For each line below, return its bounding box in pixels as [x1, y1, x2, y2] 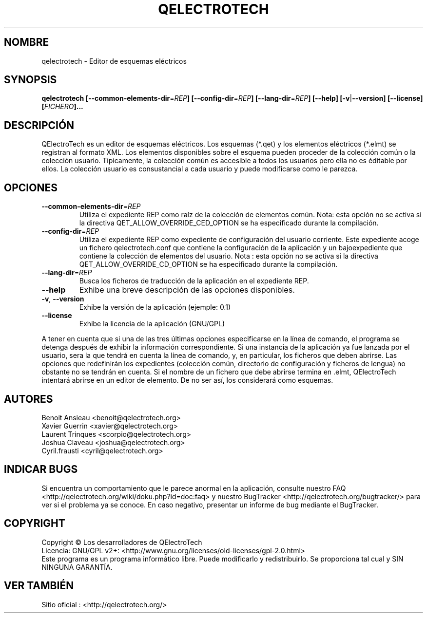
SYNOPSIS [4, 74, 57, 86]
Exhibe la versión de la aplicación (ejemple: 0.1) [79, 303, 231, 312]
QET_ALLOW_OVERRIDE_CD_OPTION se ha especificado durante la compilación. [79, 260, 338, 269]
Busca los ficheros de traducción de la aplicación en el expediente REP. [79, 277, 309, 285]
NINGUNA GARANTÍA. [41, 562, 113, 571]
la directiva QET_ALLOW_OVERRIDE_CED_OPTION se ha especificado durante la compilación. [79, 219, 379, 227]
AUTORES [4, 393, 53, 405]
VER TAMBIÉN [4, 580, 74, 592]
